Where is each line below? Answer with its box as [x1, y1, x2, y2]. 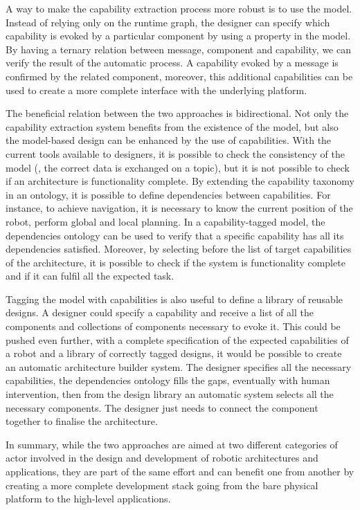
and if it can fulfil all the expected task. [6, 268, 174, 283]
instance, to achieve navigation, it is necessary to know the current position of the [6, 201, 353, 215]
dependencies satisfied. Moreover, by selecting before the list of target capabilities [6, 242, 352, 256]
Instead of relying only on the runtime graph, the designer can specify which [6, 15, 330, 29]
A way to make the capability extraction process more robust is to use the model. [6, 1, 352, 15]
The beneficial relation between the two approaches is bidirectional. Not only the [6, 106, 349, 120]
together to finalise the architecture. [6, 414, 158, 428]
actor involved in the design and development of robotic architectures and [6, 450, 318, 465]
